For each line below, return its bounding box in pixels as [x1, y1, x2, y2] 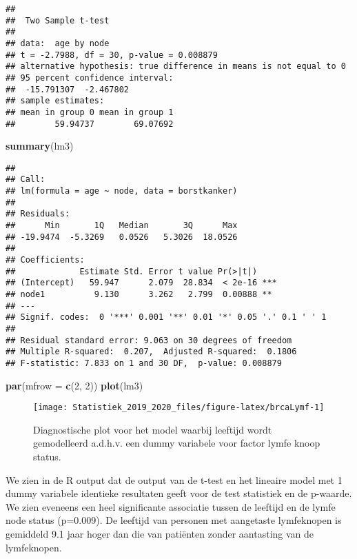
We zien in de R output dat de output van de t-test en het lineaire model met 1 [6, 472, 343, 487]
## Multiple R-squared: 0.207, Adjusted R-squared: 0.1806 [6, 347, 297, 357]
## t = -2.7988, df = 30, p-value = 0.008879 [6, 50, 218, 60]
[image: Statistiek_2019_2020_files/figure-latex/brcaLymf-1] [33, 403, 325, 413]
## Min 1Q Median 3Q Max [6, 221, 238, 231]
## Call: [6, 174, 45, 185]
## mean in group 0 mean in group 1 [6, 107, 174, 117]
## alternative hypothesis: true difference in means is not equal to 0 [6, 61, 346, 72]
